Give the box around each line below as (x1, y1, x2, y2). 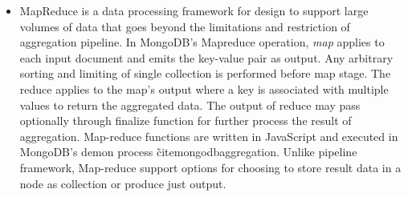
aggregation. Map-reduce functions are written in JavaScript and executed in (19, 127, 398, 144)
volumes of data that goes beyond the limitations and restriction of (19, 18, 350, 34)
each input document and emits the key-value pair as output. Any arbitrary (19, 49, 394, 66)
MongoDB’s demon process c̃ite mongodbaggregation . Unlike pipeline (19, 143, 357, 160)
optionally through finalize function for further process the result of (19, 112, 352, 129)
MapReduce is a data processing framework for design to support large (19, 2, 369, 18)
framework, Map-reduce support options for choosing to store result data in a (19, 159, 402, 175)
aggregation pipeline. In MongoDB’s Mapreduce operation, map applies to (19, 34, 385, 50)
